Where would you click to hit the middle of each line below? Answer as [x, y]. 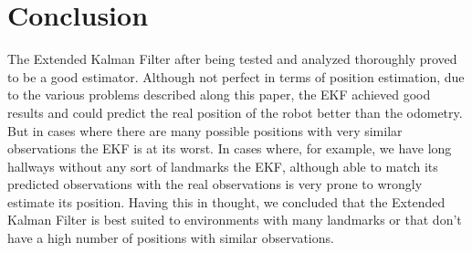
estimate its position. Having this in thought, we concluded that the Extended [226, 201]
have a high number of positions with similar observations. [171, 238]
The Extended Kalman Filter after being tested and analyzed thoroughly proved [232, 59]
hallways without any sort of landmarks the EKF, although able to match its [223, 166]
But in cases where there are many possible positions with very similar [205, 130]
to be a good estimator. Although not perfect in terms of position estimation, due [236, 76]
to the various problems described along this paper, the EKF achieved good [219, 95]
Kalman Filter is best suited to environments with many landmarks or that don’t [235, 220]
